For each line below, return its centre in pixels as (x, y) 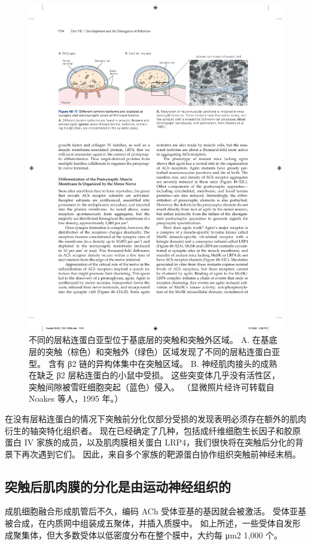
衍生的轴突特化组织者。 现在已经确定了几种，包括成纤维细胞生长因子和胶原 (153, 430)
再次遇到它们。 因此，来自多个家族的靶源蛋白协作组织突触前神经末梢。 (161, 454)
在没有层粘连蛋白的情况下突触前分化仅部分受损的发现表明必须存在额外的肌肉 (155, 418)
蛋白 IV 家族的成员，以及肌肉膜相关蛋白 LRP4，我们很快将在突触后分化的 (150, 442)
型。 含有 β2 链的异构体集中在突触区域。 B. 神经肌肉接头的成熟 (153, 363)
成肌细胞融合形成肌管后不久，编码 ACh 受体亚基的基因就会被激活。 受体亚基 (155, 511)
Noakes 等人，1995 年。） (76, 398)
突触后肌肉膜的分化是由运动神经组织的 (118, 486)
